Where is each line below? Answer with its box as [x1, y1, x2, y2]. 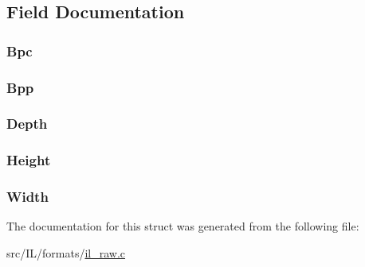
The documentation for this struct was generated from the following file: [6, 218, 359, 234]
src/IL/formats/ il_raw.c [6, 244, 126, 261]
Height [6, 150, 51, 170]
